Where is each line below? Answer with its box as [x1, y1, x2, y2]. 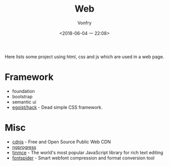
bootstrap [12, 93, 33, 99]
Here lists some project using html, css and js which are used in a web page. [5, 54, 164, 60]
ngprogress [12, 144, 36, 150]
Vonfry [77, 20, 92, 26]
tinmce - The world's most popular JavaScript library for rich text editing [12, 149, 163, 155]
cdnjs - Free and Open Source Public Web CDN [12, 139, 111, 145]
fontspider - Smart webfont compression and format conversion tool [12, 155, 155, 161]
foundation [12, 88, 35, 94]
